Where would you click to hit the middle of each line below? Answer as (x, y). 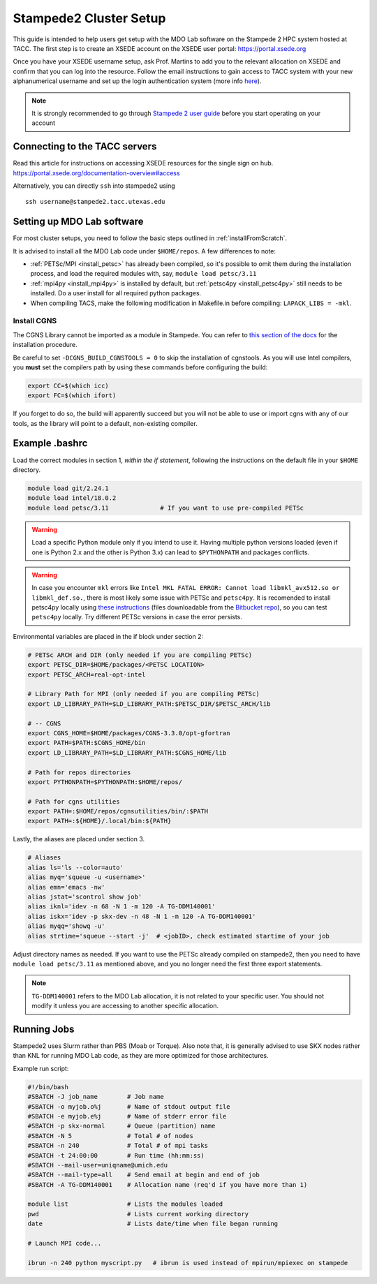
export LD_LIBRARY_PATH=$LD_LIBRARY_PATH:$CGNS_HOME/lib (127, 753)
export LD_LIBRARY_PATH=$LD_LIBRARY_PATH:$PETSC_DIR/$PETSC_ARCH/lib (149, 704)
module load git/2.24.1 (68, 488)
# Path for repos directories (79, 772)
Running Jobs (44, 1029)
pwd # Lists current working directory (138, 1214)
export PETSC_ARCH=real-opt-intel (87, 674)
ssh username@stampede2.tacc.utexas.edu (95, 202)
